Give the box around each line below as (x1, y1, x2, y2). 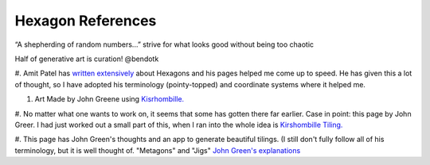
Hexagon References (14, 12, 157, 29)
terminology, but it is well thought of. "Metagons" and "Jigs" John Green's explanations (14, 145, 301, 155)
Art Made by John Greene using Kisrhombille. (34, 94, 185, 104)
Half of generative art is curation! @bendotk (14, 54, 159, 63)
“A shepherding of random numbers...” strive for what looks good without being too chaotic (14, 40, 315, 49)
